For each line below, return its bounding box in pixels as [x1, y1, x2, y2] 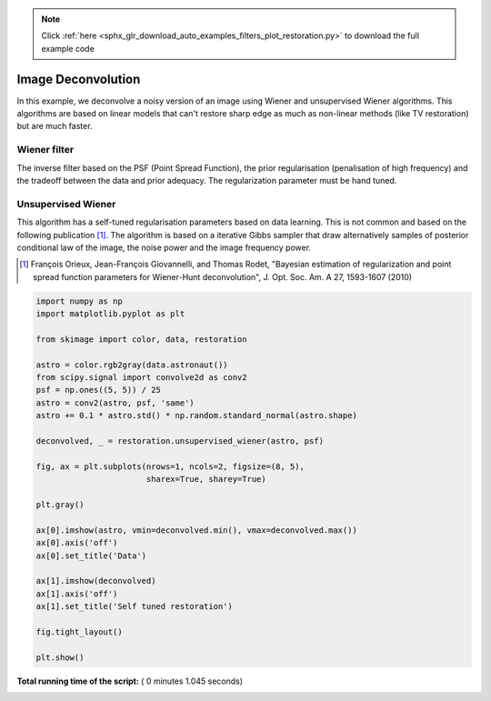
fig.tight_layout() [35, 626, 123, 636]
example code [41, 43, 95, 54]
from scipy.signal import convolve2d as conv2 [35, 373, 247, 383]
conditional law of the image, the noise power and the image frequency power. [16, 242, 312, 253]
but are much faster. [16, 121, 93, 132]
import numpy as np [35, 295, 123, 306]
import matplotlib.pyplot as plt [35, 309, 185, 319]
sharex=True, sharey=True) [145, 474, 267, 485]
